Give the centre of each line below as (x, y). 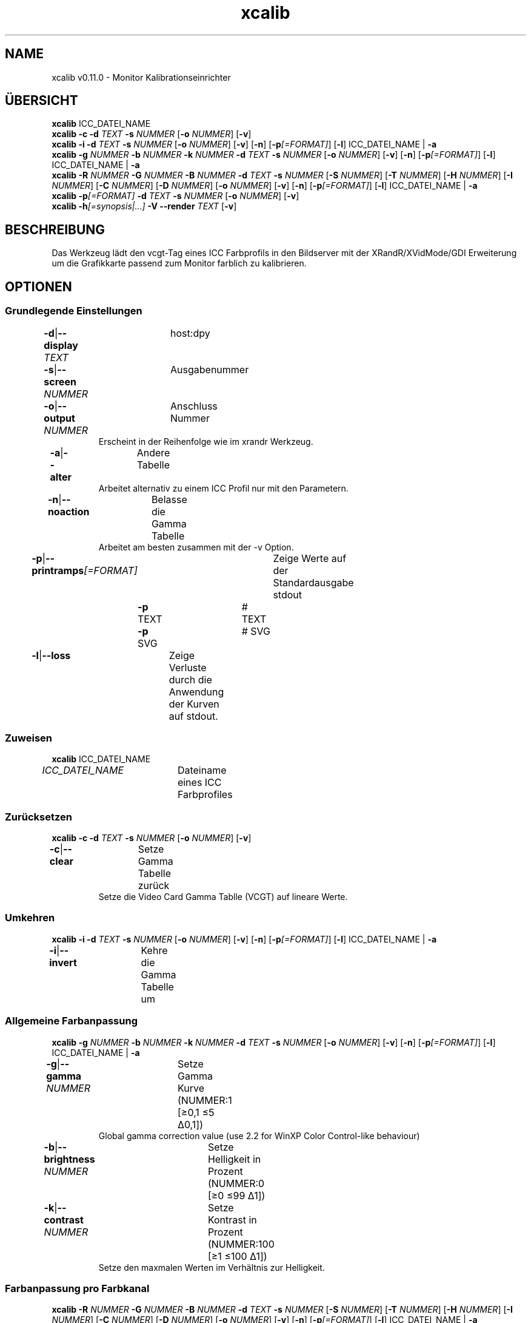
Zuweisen (29, 738)
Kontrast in (232, 1220)
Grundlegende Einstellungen (74, 311)
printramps (58, 570)
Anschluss (194, 406)
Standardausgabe (313, 582)
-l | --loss (51, 655)
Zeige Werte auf (310, 558)
